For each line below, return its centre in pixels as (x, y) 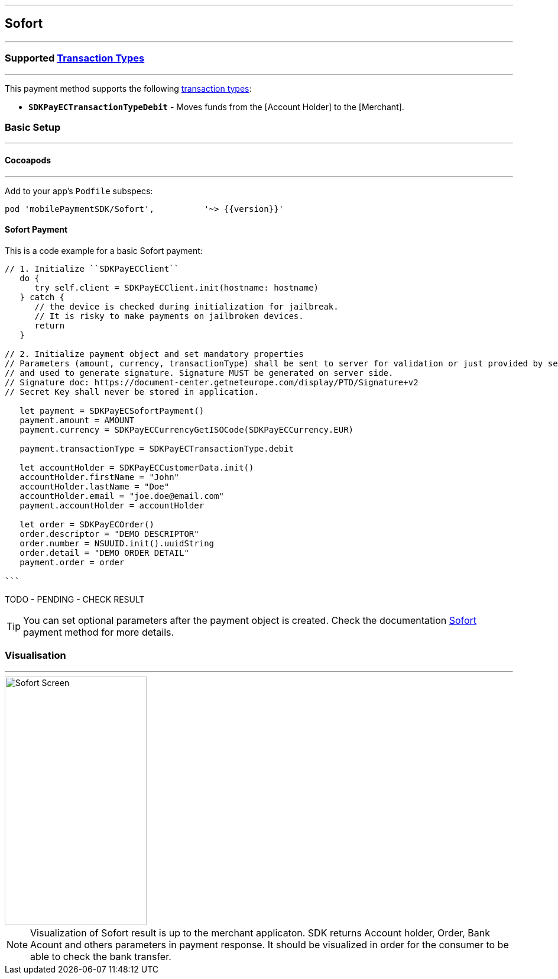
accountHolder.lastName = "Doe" (95, 486)
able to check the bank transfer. (101, 956)
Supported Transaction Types (75, 58)
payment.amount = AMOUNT (77, 420)
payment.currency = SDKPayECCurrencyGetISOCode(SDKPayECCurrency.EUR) (187, 429)
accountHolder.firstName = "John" (100, 477)
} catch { (42, 297)
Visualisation (35, 656)
